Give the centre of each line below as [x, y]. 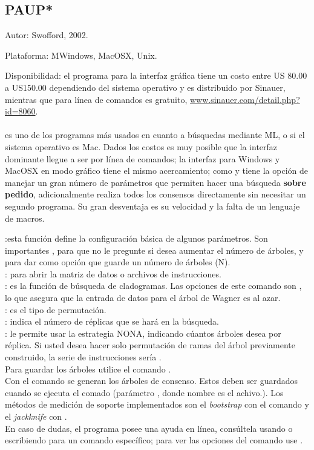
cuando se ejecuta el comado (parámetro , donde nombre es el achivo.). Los [144, 392]
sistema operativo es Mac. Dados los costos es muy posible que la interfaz [141, 146]
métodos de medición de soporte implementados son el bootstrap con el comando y [157, 404]
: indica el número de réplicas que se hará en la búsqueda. [112, 321]
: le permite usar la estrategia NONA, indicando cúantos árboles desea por [143, 333]
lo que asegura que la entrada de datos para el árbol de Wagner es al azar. [143, 298]
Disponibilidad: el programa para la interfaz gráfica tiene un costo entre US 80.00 [156, 75]
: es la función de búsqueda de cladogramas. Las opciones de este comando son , [153, 286]
